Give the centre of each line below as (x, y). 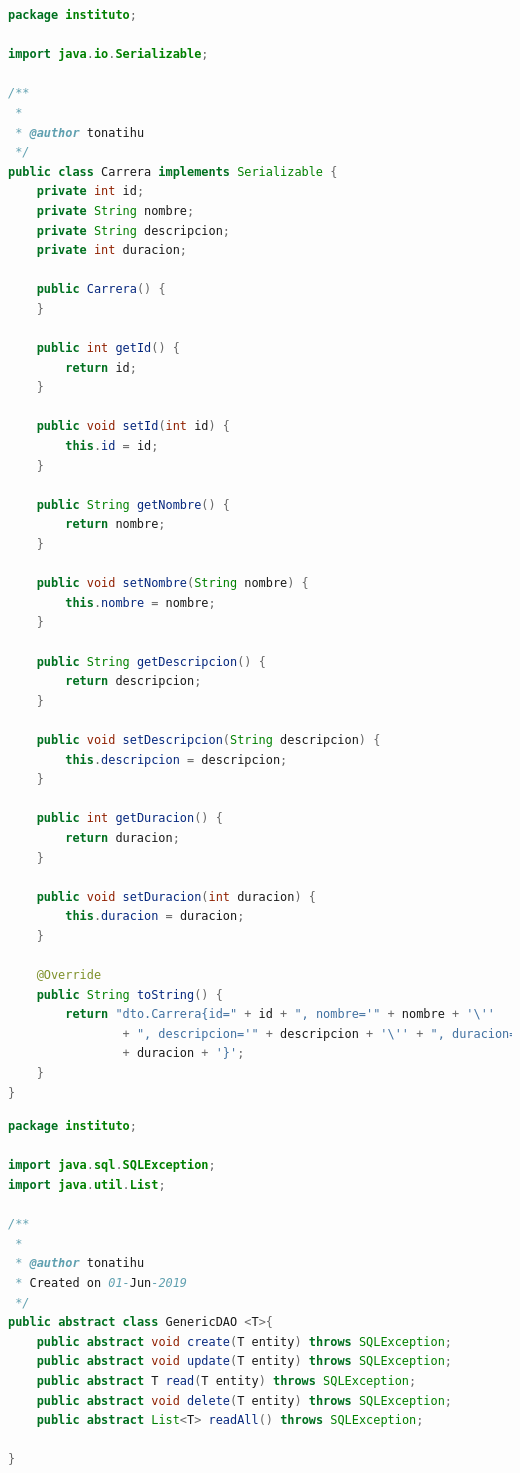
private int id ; (90, 191)
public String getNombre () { (133, 504)
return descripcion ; (133, 681)
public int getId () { (108, 348)
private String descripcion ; (133, 230)
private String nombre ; (115, 210)
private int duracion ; (112, 250)
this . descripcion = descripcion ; (176, 759)
